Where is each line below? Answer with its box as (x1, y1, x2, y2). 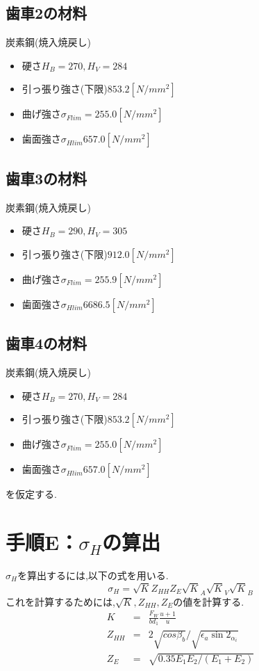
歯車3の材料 (6, 167, 87, 188)
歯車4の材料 (6, 332, 87, 354)
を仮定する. (6, 487, 57, 501)
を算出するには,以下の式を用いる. (17, 567, 169, 582)
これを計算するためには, (6, 594, 115, 608)
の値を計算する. (173, 594, 244, 608)
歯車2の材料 (6, 2, 87, 24)
